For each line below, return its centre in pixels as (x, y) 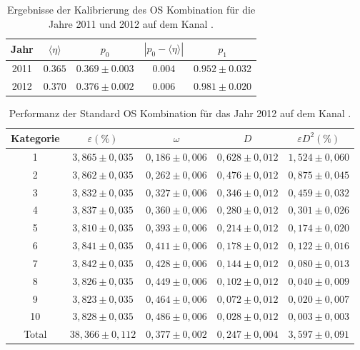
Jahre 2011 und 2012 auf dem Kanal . (131, 23)
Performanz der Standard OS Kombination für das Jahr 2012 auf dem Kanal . (180, 113)
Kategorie (35, 137)
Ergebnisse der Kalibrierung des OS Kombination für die (131, 9)
